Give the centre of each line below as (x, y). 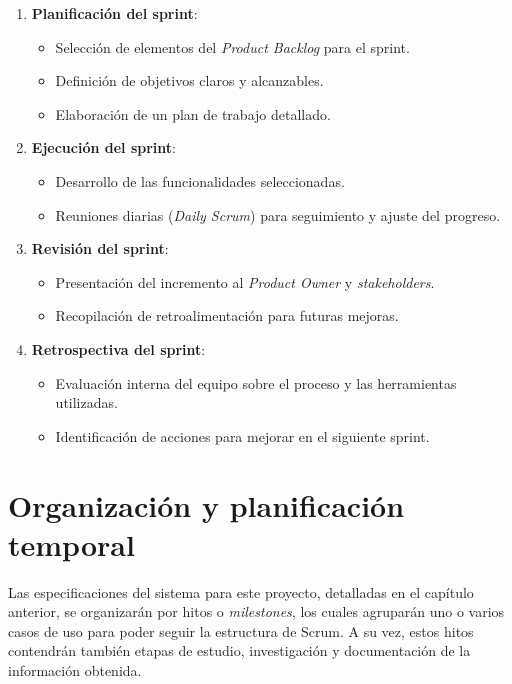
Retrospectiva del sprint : (118, 348)
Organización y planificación (206, 504)
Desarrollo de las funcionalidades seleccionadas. (200, 180)
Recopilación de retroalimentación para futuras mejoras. (227, 315)
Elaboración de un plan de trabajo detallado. (193, 113)
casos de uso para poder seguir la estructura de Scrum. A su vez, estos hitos (241, 630)
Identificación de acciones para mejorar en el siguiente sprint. (242, 435)
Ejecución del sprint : (103, 147)
